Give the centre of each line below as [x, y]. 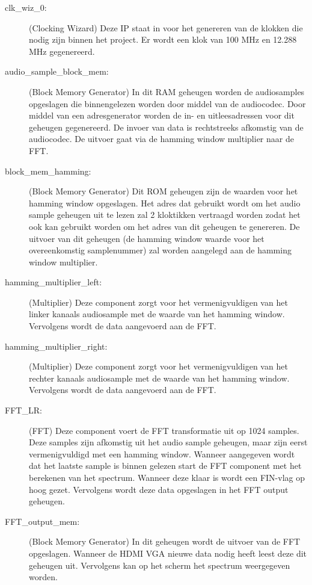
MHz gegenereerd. [62, 51]
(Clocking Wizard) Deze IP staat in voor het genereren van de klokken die [166, 27]
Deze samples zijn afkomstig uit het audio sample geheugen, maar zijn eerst [168, 442]
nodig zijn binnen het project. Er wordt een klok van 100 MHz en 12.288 [163, 39]
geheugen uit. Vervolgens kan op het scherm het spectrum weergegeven [160, 565]
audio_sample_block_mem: [57, 71]
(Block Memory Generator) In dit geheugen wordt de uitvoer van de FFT [165, 541]
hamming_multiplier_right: [56, 346]
